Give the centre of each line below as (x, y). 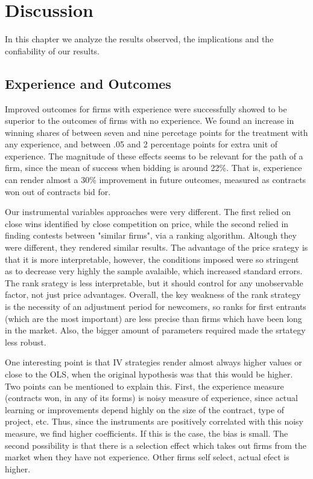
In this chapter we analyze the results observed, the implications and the (139, 39)
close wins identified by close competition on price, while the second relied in (147, 223)
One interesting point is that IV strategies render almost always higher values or (153, 362)
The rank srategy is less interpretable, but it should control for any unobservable (154, 282)
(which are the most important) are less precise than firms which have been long (153, 318)
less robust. (26, 342)
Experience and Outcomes (88, 83)
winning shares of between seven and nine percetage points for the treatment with (156, 132)
